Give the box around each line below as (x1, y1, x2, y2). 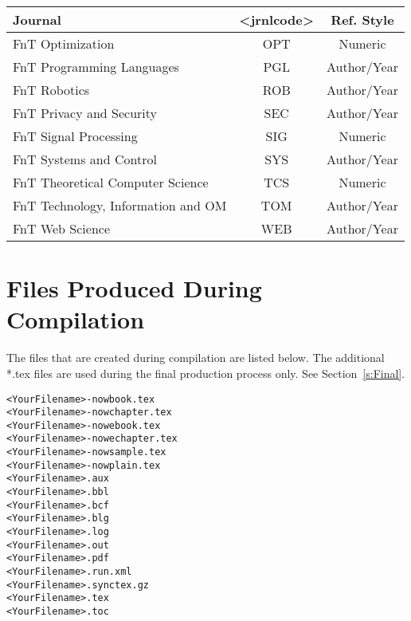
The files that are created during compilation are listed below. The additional (6, 349, 385, 366)
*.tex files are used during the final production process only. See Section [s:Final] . (6, 364, 405, 381)
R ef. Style (331, 10, 394, 29)
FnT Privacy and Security (13, 104, 158, 122)
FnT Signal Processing (13, 127, 138, 145)
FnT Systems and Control (13, 150, 157, 168)
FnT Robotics (13, 81, 90, 99)
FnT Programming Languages (13, 57, 179, 76)
